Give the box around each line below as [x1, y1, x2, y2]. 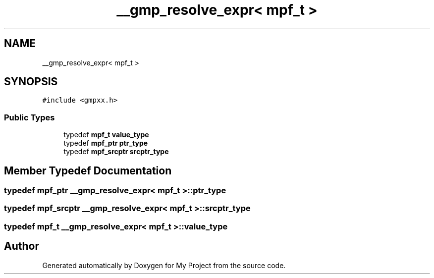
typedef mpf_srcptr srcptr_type [63, 147, 169, 156]
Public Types [4, 112, 55, 122]
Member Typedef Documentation [4, 164, 172, 177]
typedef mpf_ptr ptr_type [63, 139, 148, 148]
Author [4, 240, 39, 253]
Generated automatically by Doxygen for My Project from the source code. [42, 261, 286, 270]
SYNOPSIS [4, 75, 58, 88]
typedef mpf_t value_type [63, 130, 149, 139]
